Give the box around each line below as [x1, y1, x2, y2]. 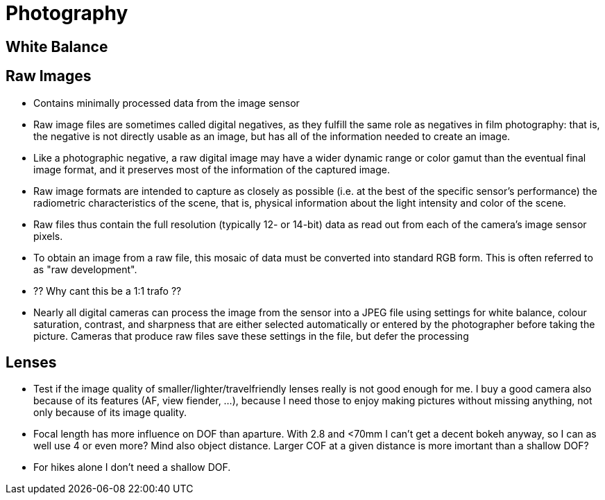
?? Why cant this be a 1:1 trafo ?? [33, 284, 182, 297]
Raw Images [6, 67, 92, 85]
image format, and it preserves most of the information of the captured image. [33, 163, 390, 175]
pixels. [33, 230, 63, 242]
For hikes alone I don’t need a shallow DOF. [33, 461, 231, 474]
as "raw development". [33, 263, 137, 275]
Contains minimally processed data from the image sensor [33, 96, 300, 109]
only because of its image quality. [33, 406, 187, 419]
